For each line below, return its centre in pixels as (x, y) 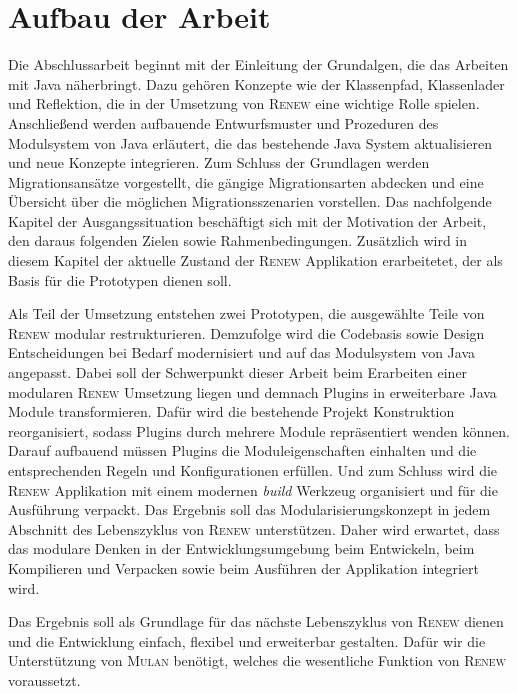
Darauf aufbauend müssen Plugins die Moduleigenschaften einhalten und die (242, 450)
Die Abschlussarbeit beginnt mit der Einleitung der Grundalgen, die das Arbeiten (258, 64)
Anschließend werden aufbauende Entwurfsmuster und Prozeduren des (223, 122)
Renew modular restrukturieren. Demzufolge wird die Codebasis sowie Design (246, 332)
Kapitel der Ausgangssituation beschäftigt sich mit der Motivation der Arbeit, (247, 220)
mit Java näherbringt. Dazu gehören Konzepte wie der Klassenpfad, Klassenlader (256, 83)
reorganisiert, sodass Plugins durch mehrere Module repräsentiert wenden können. (259, 430)
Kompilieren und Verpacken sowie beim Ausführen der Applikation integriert (243, 567)
